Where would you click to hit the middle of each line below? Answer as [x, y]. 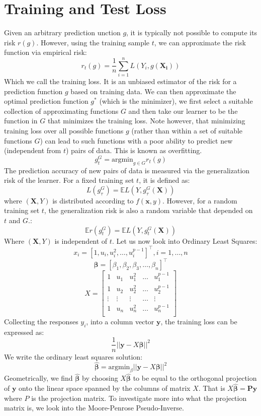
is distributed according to [93, 200]
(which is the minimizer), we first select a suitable [176, 101]
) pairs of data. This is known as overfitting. [134, 150]
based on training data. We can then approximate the [153, 91]
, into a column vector [120, 322]
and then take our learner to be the [183, 111]
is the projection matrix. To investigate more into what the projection [139, 398]
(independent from [33, 150]
